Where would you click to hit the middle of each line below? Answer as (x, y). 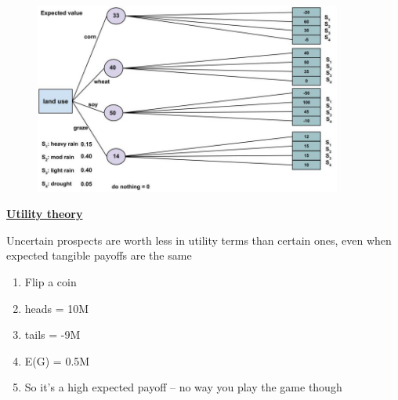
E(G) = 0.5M (57, 360)
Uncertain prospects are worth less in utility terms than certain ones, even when (199, 240)
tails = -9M (52, 335)
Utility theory (45, 214)
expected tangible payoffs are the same (99, 255)
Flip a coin (51, 281)
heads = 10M (57, 308)
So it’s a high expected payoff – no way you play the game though (183, 387)
